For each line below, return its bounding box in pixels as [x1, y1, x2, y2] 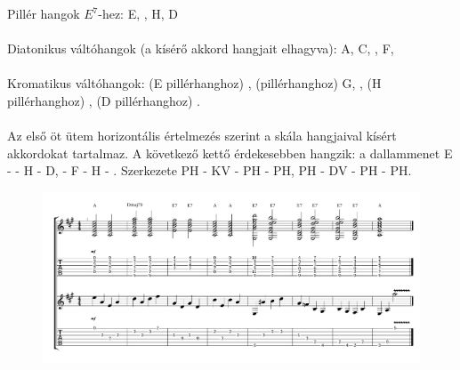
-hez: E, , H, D [98, 4, 179, 22]
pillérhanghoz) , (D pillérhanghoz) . [7, 91, 200, 109]
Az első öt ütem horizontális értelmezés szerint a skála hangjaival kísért [7, 126, 397, 145]
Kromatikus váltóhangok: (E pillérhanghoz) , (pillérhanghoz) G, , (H [7, 74, 382, 92]
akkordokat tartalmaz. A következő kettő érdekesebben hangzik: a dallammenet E [7, 143, 453, 162]
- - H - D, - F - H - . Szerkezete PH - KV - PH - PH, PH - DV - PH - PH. [7, 161, 412, 180]
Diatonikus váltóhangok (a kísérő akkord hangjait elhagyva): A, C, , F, [7, 39, 394, 58]
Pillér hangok [7, 4, 80, 22]
